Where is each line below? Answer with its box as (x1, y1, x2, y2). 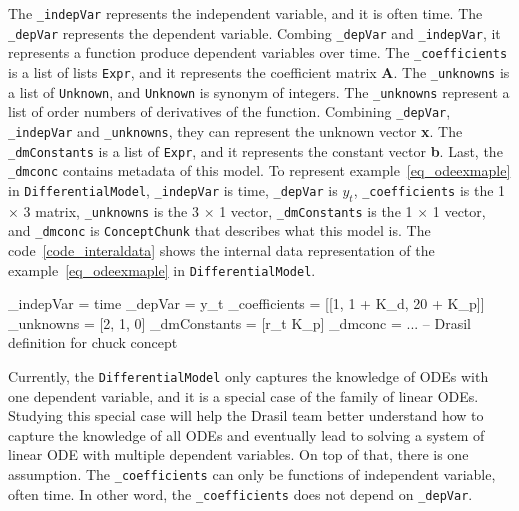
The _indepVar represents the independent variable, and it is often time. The (8, 3, 483, 23)
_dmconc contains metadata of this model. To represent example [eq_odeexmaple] (8, 160, 511, 181)
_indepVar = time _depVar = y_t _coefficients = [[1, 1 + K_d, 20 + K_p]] (8, 293, 485, 314)
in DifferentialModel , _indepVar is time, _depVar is (8, 179, 338, 200)
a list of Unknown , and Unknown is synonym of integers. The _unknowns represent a (8, 81, 510, 102)
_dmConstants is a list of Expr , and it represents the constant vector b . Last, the (8, 140, 503, 161)
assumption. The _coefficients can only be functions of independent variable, (8, 464, 496, 485)
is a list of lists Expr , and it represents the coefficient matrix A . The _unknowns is (8, 61, 510, 82)
